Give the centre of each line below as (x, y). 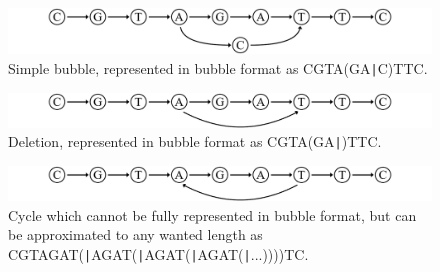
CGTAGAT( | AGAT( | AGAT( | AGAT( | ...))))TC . (158, 254)
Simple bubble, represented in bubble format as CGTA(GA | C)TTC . (218, 67)
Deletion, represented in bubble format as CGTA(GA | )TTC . (195, 141)
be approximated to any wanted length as (135, 234)
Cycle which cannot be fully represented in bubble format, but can (212, 214)
